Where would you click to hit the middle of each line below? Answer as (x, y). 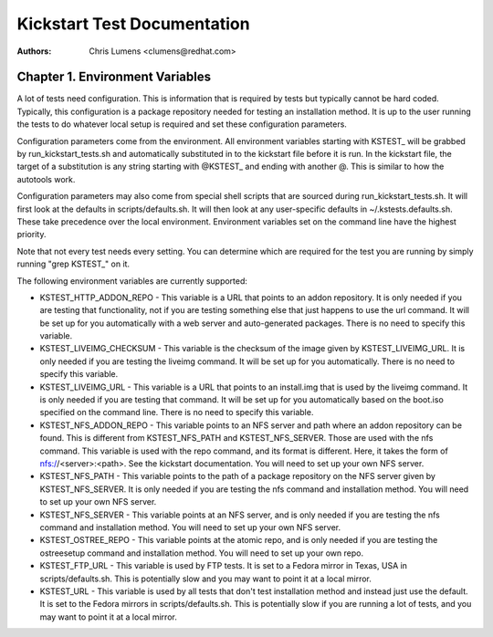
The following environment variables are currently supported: (132, 281)
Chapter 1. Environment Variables (114, 77)
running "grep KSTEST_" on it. (73, 264)
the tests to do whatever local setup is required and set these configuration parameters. (182, 124)
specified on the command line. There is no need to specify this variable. (177, 412)
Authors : (34, 51)
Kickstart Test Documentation (133, 24)
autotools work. (46, 179)
